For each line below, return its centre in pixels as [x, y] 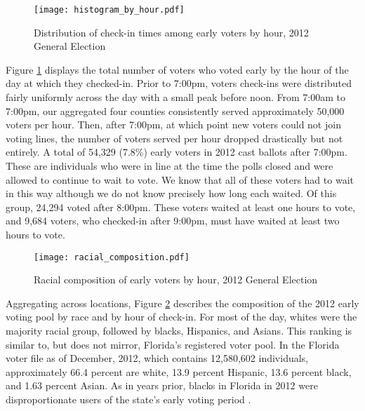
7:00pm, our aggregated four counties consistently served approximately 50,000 [175, 110]
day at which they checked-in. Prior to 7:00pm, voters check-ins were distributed [179, 83]
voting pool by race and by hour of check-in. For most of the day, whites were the [181, 317]
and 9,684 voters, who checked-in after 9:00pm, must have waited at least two [173, 221]
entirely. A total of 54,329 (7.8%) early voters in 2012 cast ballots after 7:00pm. [177, 152]
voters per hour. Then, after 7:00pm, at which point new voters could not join [173, 124]
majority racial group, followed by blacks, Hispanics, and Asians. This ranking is [179, 330]
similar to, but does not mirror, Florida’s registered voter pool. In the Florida [173, 344]
